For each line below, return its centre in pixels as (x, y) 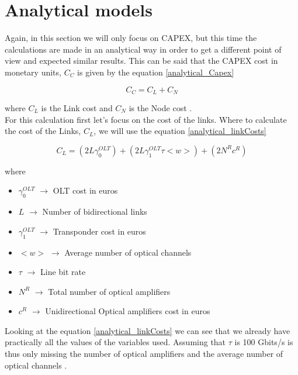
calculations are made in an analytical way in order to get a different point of (143, 49)
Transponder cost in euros (99, 231)
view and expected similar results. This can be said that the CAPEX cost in (141, 61)
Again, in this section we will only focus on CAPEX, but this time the (131, 38)
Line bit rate (63, 272)
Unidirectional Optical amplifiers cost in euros (128, 311)
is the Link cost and (77, 107)
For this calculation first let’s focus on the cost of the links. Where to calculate (146, 119)
